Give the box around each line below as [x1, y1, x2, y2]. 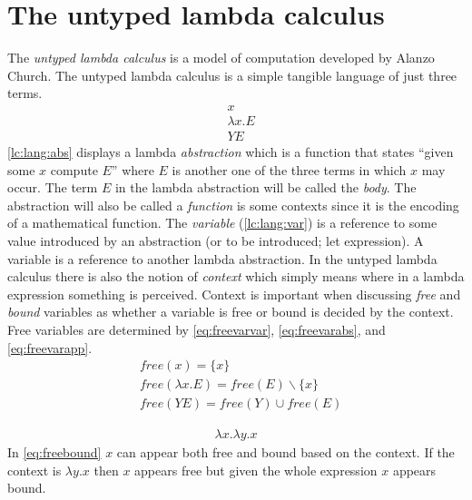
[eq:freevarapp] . [7, 338, 93, 357]
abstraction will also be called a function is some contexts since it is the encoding [7, 195, 459, 214]
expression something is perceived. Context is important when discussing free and [7, 284, 461, 303]
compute [50, 160, 98, 179]
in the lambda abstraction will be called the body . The [114, 178, 417, 197]
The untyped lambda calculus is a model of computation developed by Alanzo [7, 48, 435, 67]
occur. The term [7, 178, 98, 197]
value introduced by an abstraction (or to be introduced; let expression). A [7, 230, 424, 250]
